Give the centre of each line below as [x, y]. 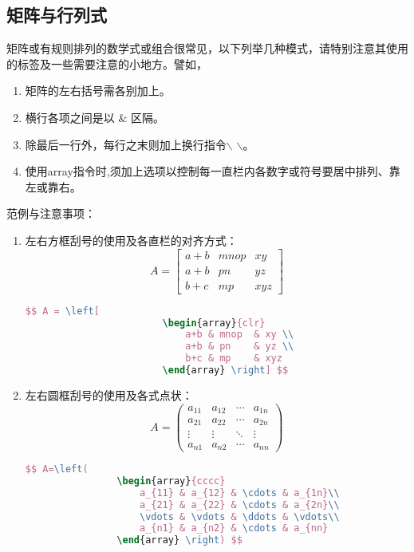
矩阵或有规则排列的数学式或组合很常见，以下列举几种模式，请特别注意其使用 [207, 48]
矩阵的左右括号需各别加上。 [98, 91]
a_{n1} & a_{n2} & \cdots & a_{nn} [234, 528]
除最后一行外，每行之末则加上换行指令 [126, 144]
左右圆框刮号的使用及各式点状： [109, 394]
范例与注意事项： [51, 213]
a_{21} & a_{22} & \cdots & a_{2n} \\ [239, 505]
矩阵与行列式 [57, 15]
